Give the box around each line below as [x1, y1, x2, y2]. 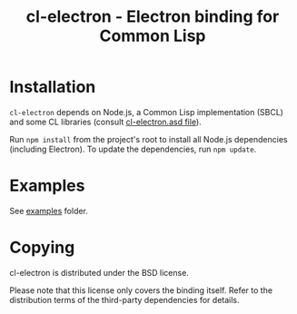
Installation [9, 77, 96, 97]
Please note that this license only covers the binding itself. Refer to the [9, 284, 273, 296]
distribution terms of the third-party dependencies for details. [9, 294, 240, 305]
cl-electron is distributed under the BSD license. [9, 267, 189, 278]
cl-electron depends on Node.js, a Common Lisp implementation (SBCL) [9, 106, 284, 117]
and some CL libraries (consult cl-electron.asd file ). [9, 116, 202, 127]
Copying [9, 238, 75, 258]
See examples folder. [9, 205, 89, 216]
